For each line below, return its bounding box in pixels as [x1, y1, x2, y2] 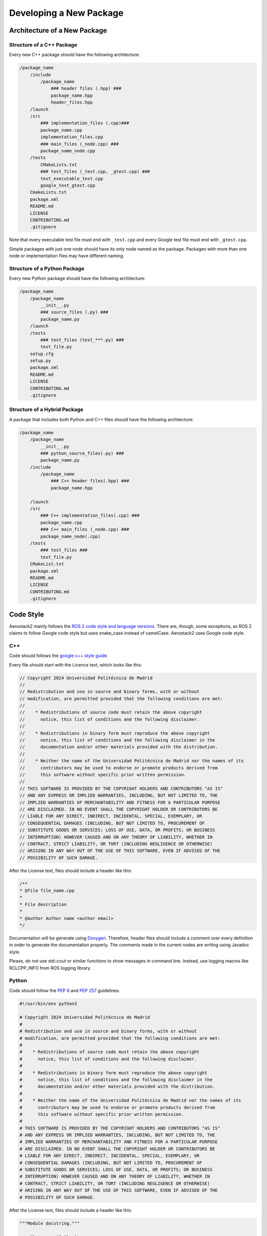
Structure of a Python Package [9, 265, 85, 272]
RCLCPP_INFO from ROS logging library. [9, 965, 91, 971]
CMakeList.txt [30, 561, 64, 567]
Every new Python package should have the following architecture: [9, 275, 146, 281]
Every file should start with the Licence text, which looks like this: [9, 662, 142, 667]
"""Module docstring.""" [19, 1220, 80, 1226]
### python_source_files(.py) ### [40, 450, 124, 456]
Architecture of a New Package [9, 26, 107, 35]
